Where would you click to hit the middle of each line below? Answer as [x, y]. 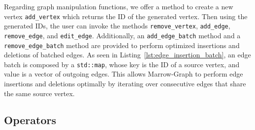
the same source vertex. [39, 93]
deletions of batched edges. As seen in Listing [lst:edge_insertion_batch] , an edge [127, 55]
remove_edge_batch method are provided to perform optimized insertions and [122, 45]
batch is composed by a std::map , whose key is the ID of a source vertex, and [122, 64]
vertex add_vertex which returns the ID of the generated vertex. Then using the [126, 16]
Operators [30, 119]
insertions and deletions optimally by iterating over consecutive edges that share [125, 84]
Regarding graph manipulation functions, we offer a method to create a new [119, 6]
